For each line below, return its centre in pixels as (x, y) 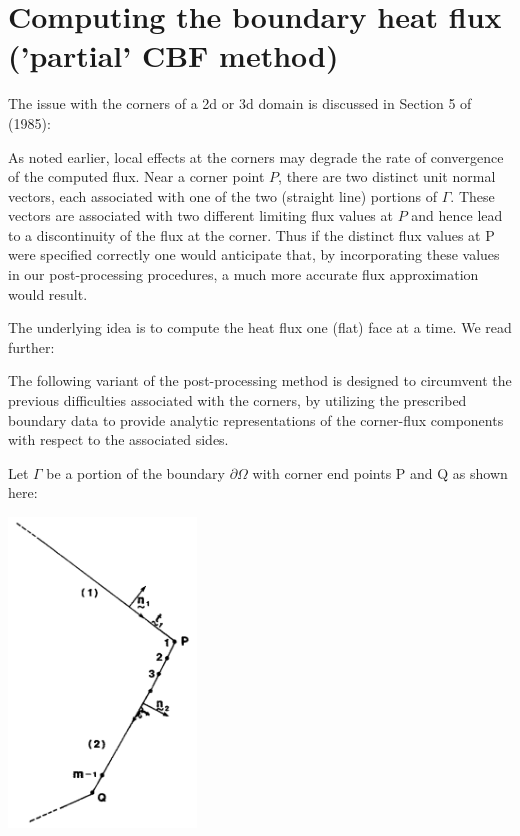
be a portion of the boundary (135, 472)
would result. (48, 293)
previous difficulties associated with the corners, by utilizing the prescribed (237, 400)
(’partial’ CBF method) (173, 55)
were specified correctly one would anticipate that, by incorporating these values (254, 254)
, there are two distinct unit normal (387, 176)
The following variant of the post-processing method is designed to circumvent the (260, 380)
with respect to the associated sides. (118, 439)
